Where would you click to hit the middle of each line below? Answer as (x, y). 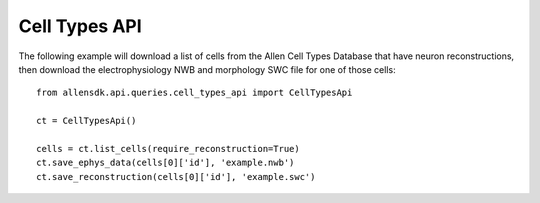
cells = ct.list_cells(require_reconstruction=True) (168, 148)
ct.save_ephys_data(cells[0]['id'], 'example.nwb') (165, 163)
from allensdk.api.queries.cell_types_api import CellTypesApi (194, 93)
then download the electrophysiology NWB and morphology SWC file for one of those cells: (207, 69)
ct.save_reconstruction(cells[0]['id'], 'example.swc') (176, 176)
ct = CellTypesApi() (86, 121)
